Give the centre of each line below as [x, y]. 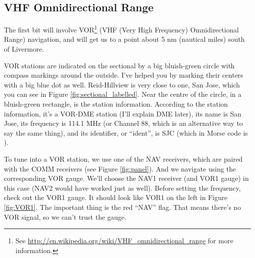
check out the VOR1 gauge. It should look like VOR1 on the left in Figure [116, 197]
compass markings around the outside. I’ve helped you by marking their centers [124, 75]
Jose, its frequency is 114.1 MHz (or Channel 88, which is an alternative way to [124, 123]
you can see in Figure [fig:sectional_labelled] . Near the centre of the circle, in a [123, 94]
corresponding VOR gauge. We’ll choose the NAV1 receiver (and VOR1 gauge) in [127, 178]
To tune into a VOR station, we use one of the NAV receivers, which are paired [123, 158]
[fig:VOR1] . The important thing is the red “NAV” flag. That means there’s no [123, 207]
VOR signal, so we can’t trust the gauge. [65, 216]
